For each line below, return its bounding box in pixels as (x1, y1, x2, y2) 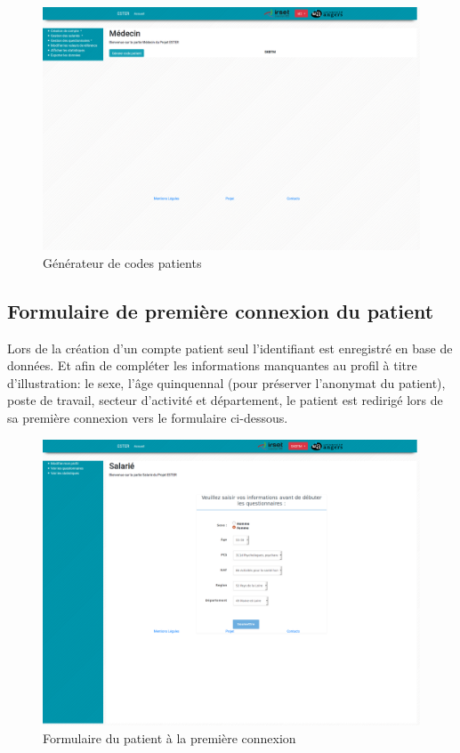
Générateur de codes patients (43, 253, 202, 271)
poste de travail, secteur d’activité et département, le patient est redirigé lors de (7, 391, 443, 409)
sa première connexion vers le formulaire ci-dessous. (7, 409, 288, 427)
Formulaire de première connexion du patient (7, 296, 434, 324)
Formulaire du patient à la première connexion (43, 728, 296, 747)
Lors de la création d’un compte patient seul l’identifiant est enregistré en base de (7, 338, 453, 357)
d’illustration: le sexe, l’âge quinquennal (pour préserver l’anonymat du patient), (7, 373, 446, 392)
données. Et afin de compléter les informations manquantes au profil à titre (7, 356, 417, 375)
